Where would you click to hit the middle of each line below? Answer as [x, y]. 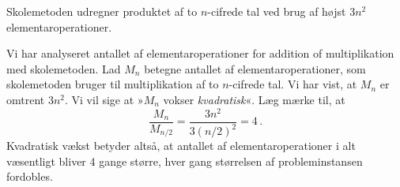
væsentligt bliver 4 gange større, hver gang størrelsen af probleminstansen [185, 161]
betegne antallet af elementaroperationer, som [255, 68]
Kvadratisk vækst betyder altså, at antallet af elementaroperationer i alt [181, 146]
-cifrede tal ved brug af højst [277, 11]
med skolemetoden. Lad [64, 68]
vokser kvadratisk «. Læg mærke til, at [254, 99]
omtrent [26, 99]
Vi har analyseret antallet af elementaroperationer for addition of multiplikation [200, 53]
